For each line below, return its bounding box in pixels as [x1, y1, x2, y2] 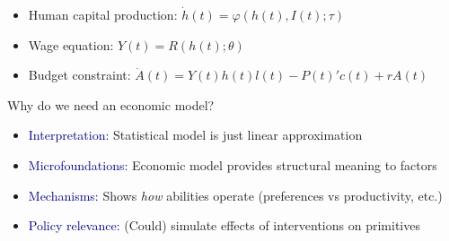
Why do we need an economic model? [7, 95, 215, 114]
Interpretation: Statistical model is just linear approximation [28, 125, 363, 144]
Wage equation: [28, 35, 114, 54]
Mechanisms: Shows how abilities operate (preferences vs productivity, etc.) [28, 185, 443, 204]
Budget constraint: [28, 65, 131, 84]
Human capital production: [28, 5, 178, 23]
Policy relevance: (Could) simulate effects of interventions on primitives [28, 216, 420, 235]
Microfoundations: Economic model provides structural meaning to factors [28, 155, 437, 174]
